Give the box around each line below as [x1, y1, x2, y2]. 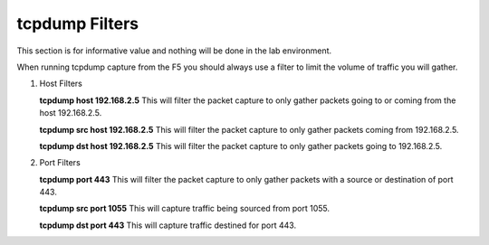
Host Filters [39, 78, 83, 90]
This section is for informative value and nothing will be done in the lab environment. [16, 45, 332, 56]
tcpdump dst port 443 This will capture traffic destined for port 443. [39, 220, 297, 231]
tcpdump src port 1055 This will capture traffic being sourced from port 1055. [39, 203, 331, 214]
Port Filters [39, 157, 81, 168]
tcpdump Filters [16, 14, 139, 33]
